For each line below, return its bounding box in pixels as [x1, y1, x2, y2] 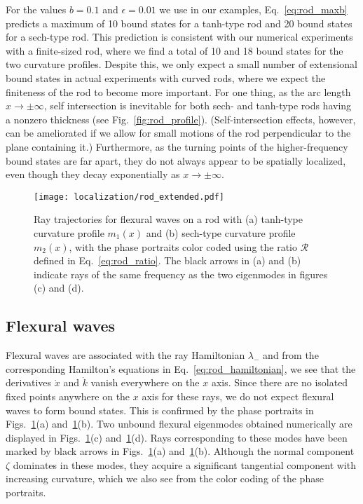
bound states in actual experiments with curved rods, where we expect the [6, 70, 326, 85]
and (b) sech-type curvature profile [146, 225, 296, 240]
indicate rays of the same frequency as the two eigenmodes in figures [34, 266, 328, 281]
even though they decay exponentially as [6, 167, 180, 182]
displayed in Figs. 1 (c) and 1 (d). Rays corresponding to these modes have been [6, 430, 348, 444]
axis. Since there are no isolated [211, 375, 348, 390]
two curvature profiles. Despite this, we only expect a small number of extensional [6, 57, 357, 71]
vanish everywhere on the [90, 375, 200, 390]
